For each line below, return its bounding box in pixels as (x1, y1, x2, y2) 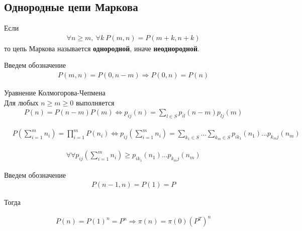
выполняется (75, 97, 115, 107)
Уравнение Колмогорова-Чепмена (4, 87, 106, 98)
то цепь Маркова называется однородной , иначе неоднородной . (4, 43, 199, 53)
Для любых (4, 97, 39, 107)
